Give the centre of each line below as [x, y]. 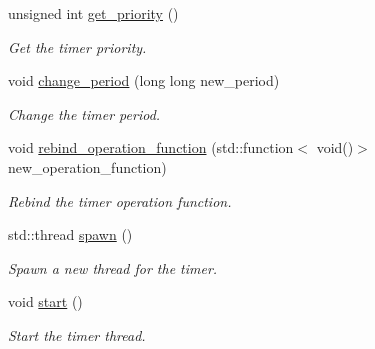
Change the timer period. [84, 113]
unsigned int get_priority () [93, 13]
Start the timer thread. [77, 334]
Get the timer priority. [77, 46]
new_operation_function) [87, 166]
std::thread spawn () [70, 234]
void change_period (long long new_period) [144, 80]
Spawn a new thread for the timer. [113, 267]
